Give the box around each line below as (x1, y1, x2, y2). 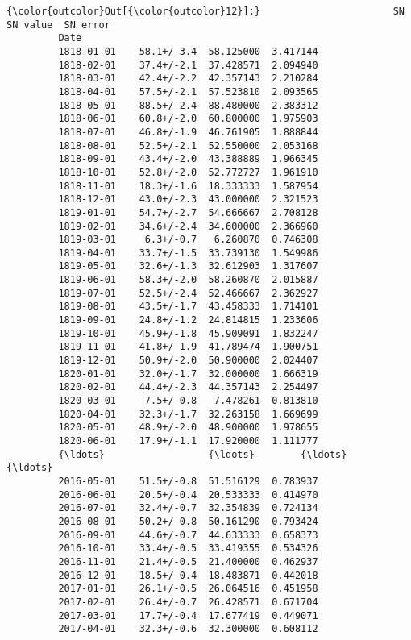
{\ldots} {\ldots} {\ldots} (58, 448, 347, 460)
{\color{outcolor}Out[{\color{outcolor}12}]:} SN (6, 6, 405, 17)
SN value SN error (6, 19, 110, 31)
